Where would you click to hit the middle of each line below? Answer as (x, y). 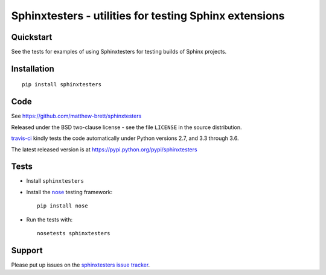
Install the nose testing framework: (69, 192)
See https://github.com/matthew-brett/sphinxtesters (76, 116)
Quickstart (32, 37)
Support (27, 250)
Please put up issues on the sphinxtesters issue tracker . (81, 265)
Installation (33, 68)
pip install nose (62, 206)
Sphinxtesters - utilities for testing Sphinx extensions (148, 16)
